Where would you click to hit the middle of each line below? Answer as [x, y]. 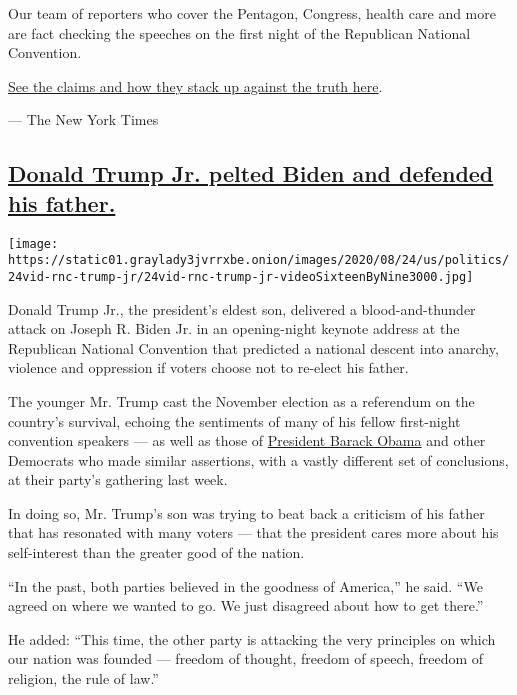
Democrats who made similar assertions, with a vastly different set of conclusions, [258, 459]
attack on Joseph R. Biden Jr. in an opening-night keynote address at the [234, 328]
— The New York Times [83, 119]
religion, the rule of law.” [83, 678]
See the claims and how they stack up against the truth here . [195, 85]
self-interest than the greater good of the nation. [156, 552]
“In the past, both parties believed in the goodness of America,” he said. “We [245, 585]
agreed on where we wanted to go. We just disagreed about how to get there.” [246, 605]
